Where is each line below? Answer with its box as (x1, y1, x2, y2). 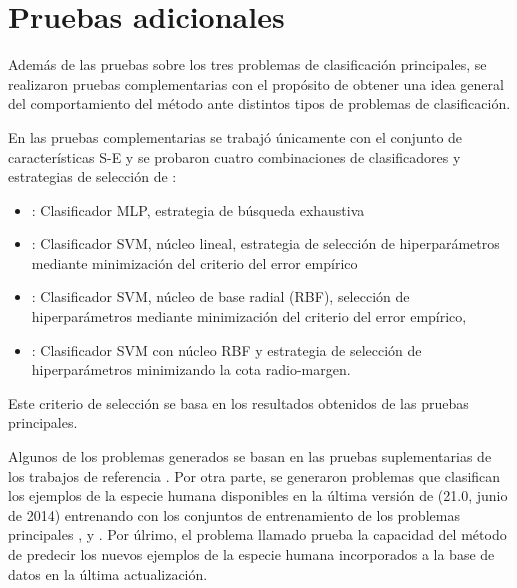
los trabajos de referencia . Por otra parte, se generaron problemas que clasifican (8, 465, 501, 486)
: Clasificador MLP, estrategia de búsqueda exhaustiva (31, 199, 365, 220)
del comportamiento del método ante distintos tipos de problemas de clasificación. (8, 93, 511, 114)
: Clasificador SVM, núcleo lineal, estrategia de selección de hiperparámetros (31, 233, 500, 254)
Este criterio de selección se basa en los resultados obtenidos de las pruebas (8, 392, 469, 413)
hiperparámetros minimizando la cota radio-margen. (31, 359, 351, 380)
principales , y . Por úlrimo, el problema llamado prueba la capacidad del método (8, 524, 507, 545)
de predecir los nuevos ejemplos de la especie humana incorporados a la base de (8, 544, 495, 564)
